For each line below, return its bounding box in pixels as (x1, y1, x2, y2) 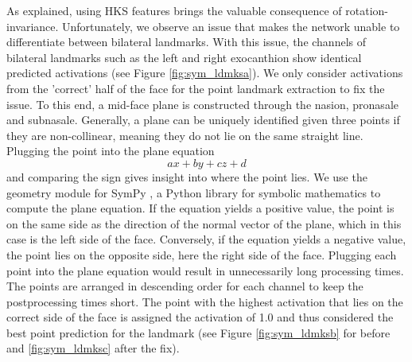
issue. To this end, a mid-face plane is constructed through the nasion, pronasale (6, 95, 398, 112)
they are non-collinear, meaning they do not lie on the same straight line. (6, 127, 363, 143)
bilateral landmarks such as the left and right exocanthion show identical (6, 49, 362, 65)
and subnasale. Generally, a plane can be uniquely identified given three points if (6, 111, 400, 128)
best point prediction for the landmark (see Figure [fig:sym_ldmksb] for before (6, 324, 391, 341)
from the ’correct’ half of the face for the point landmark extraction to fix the (6, 80, 385, 96)
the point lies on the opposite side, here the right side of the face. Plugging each (6, 246, 397, 263)
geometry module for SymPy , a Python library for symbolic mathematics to (6, 184, 381, 200)
